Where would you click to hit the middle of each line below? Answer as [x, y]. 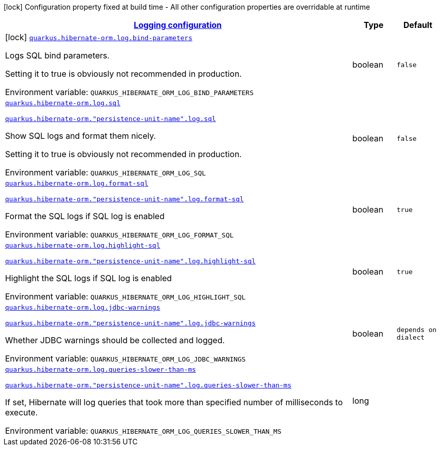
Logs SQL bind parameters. [57, 55]
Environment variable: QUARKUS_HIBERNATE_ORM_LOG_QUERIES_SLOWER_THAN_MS [143, 431]
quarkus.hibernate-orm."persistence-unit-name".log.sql [111, 119]
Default [418, 25]
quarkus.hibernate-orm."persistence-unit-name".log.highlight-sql [131, 261]
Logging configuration [178, 25]
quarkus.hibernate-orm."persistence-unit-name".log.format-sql [124, 199]
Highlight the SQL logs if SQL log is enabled [89, 278]
